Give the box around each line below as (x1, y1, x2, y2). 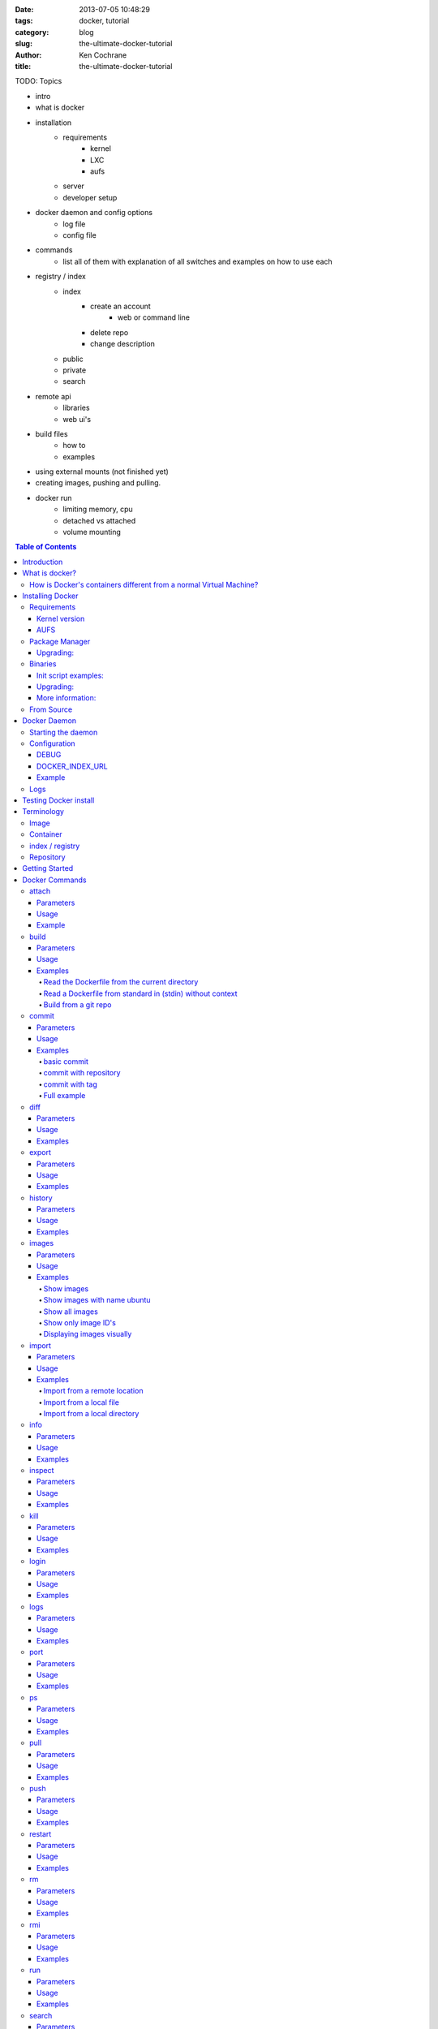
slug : (15, 39, 32, 49)
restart (29, 1829, 52, 1838)
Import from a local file (43, 1397, 119, 1407)
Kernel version (36, 614, 85, 623)
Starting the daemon (29, 727, 98, 737)
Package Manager (29, 636, 91, 646)
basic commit (43, 1056, 89, 1066)
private (62, 365, 87, 375)
